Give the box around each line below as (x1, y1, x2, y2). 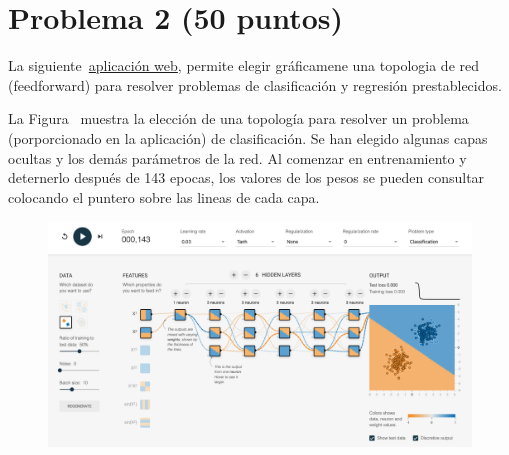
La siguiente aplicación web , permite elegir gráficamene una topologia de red (8, 55, 479, 76)
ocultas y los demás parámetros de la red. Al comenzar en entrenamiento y (8, 147, 467, 168)
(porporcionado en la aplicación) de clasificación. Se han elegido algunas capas (8, 127, 488, 148)
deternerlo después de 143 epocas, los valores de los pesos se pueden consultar (8, 167, 485, 188)
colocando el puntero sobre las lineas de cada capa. (8, 186, 320, 207)
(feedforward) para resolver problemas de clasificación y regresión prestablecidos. (8, 74, 502, 95)
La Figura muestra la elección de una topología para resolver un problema (8, 108, 469, 129)
